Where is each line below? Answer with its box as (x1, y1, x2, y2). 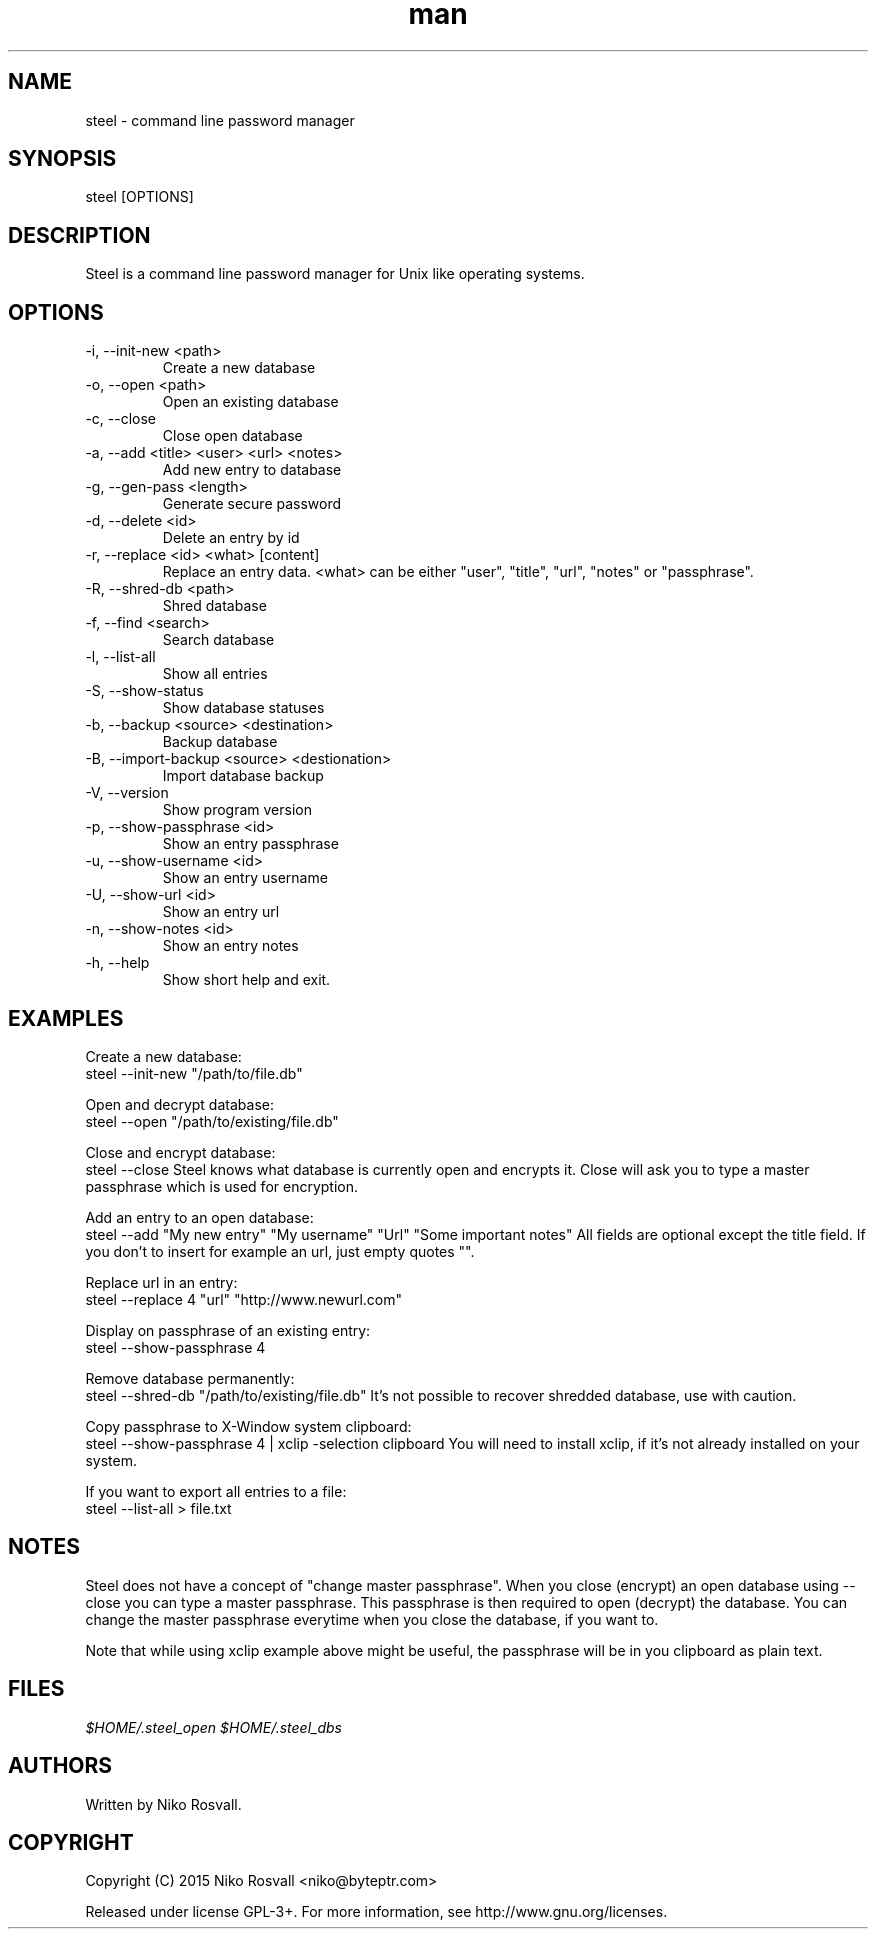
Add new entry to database (162, 461, 342, 479)
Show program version (162, 801, 312, 819)
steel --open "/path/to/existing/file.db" (85, 1112, 339, 1130)
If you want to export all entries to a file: (85, 1482, 347, 1500)
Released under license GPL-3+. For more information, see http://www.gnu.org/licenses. (85, 1903, 668, 1921)
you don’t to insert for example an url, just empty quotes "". (85, 1242, 475, 1260)
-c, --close (85, 410, 157, 428)
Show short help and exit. (162, 971, 331, 989)
